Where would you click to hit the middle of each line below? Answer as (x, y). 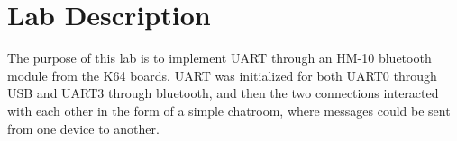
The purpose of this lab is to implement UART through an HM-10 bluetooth (219, 58)
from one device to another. (83, 128)
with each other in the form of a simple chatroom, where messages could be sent (229, 110)
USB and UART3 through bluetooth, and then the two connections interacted (223, 93)
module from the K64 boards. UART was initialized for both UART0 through (222, 75)
